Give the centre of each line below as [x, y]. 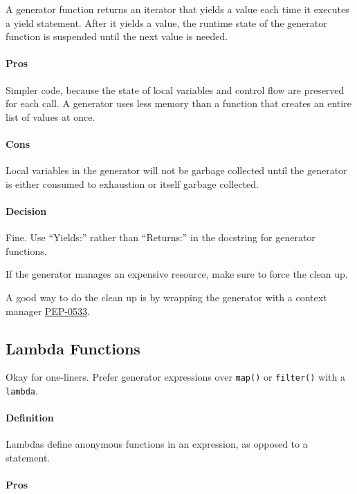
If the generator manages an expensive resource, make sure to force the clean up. [177, 274]
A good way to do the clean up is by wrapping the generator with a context [166, 297]
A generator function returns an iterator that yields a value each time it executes [177, 9]
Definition [30, 418]
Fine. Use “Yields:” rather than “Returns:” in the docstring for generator [161, 237]
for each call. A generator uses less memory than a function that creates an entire [178, 103]
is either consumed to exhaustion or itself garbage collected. [132, 183]
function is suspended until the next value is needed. [117, 36]
